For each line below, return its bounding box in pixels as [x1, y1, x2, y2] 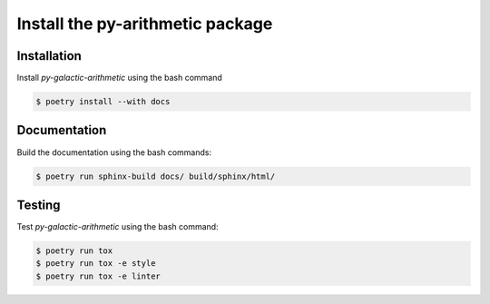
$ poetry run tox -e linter [35, 270, 161, 281]
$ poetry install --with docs [35, 96, 171, 107]
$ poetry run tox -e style [35, 259, 156, 269]
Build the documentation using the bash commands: [16, 146, 212, 158]
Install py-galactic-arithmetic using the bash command [16, 73, 222, 83]
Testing [16, 197, 61, 212]
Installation [16, 48, 82, 64]
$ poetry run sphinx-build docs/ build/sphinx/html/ [35, 171, 276, 181]
